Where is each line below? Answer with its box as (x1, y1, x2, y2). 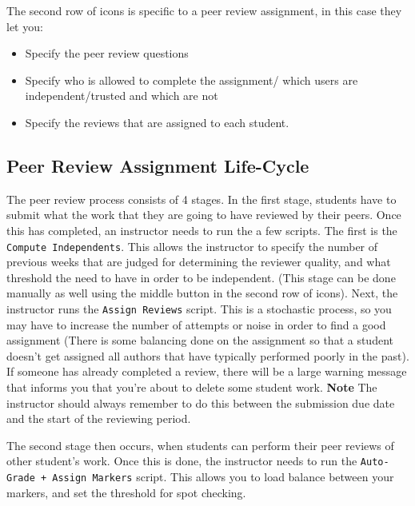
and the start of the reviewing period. (6, 410, 191, 427)
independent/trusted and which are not (25, 87, 218, 104)
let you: (6, 18, 43, 34)
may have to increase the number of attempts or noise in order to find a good (6, 316, 386, 333)
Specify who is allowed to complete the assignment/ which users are (25, 71, 358, 88)
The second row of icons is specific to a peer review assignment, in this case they (6, 2, 402, 18)
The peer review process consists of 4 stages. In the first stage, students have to (6, 190, 397, 207)
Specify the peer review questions (25, 45, 189, 62)
